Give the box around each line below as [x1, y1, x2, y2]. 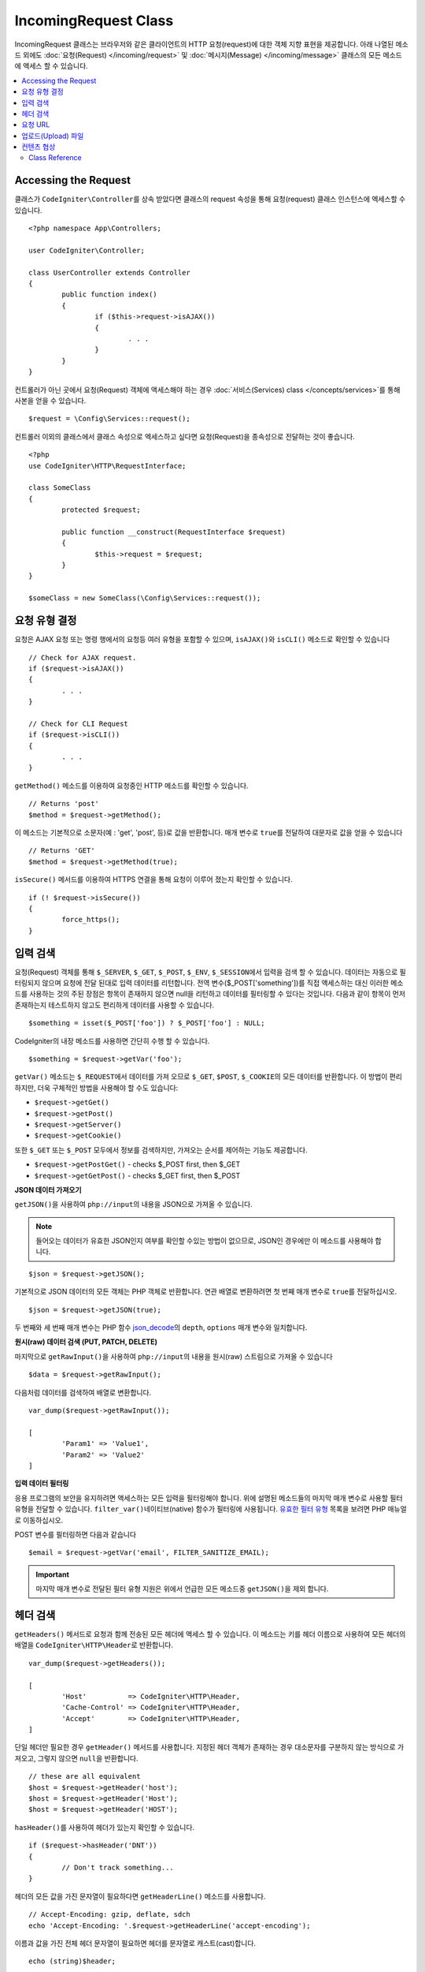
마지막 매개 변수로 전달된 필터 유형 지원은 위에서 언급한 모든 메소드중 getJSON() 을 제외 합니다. [35, 1584, 329, 1593]
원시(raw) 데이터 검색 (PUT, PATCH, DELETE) [14, 1337, 157, 1346]
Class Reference [28, 153, 82, 162]
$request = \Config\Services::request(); [28, 414, 190, 424]
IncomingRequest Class [14, 12, 174, 29]
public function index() [61, 290, 157, 299]
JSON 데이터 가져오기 [14, 1185, 82, 1194]
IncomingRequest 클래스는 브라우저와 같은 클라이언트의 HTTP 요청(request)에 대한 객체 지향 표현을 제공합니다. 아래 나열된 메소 [14, 39, 408, 49]
